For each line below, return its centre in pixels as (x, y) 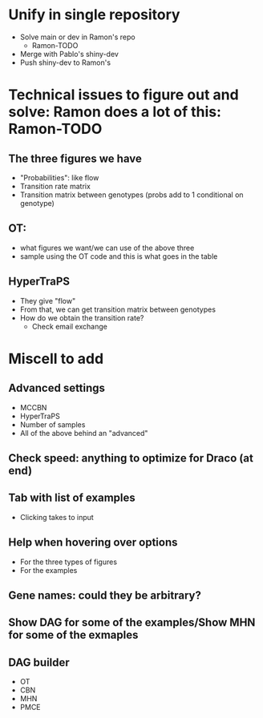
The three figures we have (75, 158)
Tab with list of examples (72, 498)
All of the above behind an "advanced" (84, 433)
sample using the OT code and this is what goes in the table (119, 256)
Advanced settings (57, 388)
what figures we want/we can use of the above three (107, 248)
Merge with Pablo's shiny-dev (69, 54)
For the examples (49, 570)
